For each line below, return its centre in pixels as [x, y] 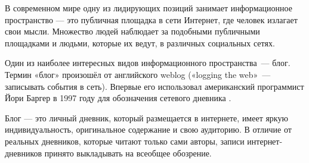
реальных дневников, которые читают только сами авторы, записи [125, 141]
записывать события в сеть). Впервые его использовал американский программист [154, 86]
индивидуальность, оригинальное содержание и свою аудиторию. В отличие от [148, 129]
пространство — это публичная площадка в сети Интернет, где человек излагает [151, 19]
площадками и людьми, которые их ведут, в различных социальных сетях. [140, 43]
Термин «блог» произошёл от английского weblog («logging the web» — [138, 74]
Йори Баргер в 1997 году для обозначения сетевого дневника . [118, 98]
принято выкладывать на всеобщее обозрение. [128, 153]
